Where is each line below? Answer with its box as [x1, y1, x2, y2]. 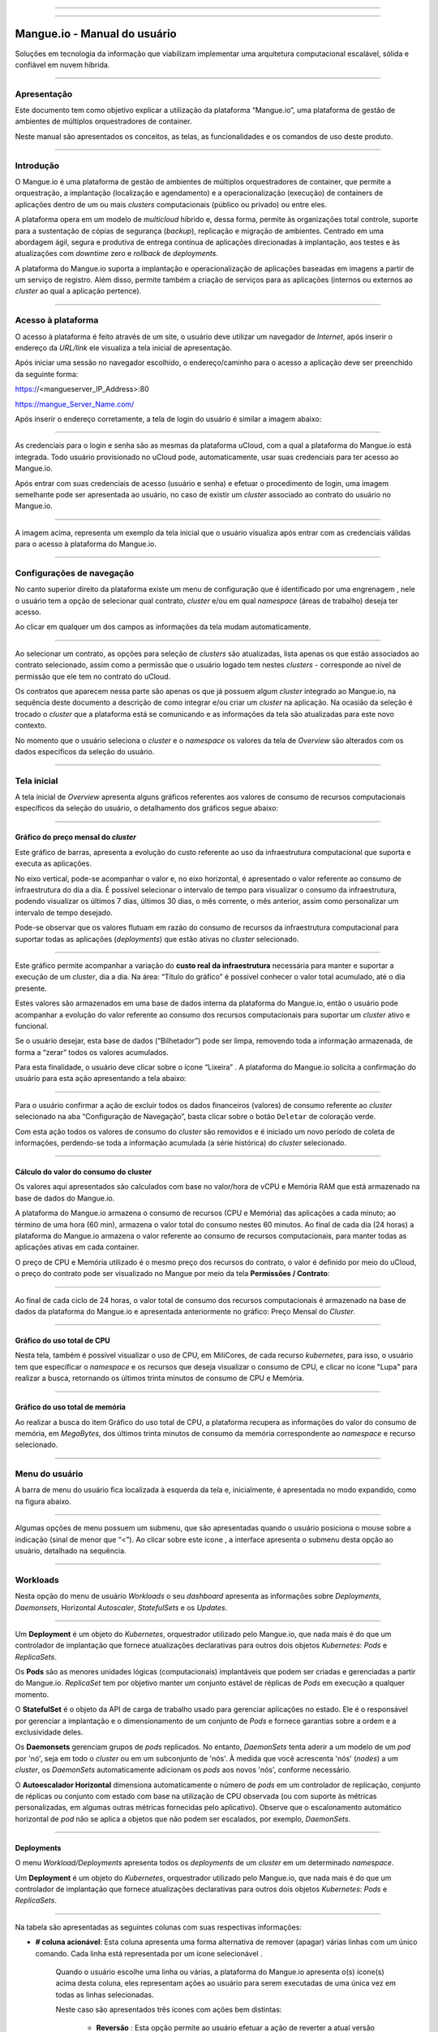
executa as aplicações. [15, 858, 92, 869]
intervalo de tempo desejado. [15, 907, 114, 918]
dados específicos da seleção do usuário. [15, 746, 155, 756]
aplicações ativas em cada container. [15, 1242, 140, 1252]
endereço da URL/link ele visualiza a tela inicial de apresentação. [15, 343, 233, 353]
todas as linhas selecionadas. [55, 1990, 154, 1999]
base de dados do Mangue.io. [15, 1193, 115, 1203]
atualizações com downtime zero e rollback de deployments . [15, 249, 219, 258]
